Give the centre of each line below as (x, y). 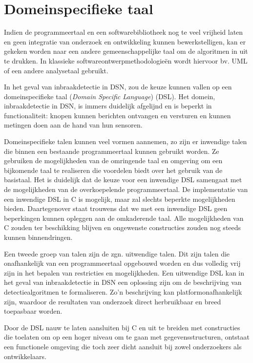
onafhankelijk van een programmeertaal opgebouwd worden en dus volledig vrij (122, 263)
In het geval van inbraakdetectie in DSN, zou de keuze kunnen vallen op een (118, 87)
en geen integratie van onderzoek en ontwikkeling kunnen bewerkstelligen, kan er (125, 41)
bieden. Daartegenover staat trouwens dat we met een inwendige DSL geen (116, 208)
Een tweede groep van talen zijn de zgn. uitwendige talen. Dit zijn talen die (117, 253)
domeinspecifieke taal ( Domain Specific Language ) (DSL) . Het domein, (110, 96)
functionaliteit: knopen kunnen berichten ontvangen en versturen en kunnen (117, 115)
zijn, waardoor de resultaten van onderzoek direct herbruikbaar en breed (113, 301)
